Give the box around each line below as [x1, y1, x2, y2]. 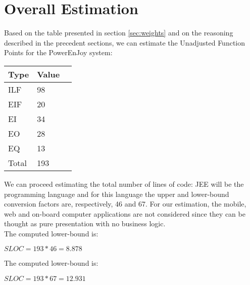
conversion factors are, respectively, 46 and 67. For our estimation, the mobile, [4, 198, 246, 209]
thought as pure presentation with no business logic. [4, 218, 166, 229]
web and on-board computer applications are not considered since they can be [4, 208, 245, 219]
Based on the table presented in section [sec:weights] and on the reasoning [4, 27, 233, 38]
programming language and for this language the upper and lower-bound [4, 188, 229, 199]
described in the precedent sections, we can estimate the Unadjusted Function [4, 37, 245, 48]
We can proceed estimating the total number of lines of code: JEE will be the [4, 178, 244, 189]
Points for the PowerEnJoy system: [4, 47, 113, 58]
